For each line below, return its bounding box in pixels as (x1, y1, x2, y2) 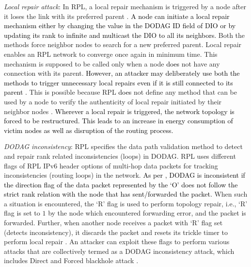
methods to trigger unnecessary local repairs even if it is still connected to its (4, 77, 233, 87)
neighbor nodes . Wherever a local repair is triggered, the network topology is (4, 106, 235, 116)
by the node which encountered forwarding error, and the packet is (48, 208, 246, 218)
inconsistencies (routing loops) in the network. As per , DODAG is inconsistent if (4, 170, 245, 180)
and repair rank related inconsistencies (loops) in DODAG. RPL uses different (4, 150, 236, 161)
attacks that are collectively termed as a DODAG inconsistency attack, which (4, 246, 235, 256)
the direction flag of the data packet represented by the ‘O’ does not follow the (4, 179, 238, 189)
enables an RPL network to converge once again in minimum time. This (4, 49, 218, 59)
